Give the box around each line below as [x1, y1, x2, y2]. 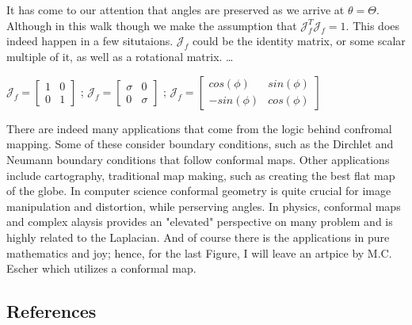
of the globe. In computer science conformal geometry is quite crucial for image [6, 182, 391, 199]
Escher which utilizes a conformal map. [6, 260, 196, 277]
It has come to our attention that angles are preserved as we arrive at [6, 2, 345, 17]
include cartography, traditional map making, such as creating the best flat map [6, 166, 395, 183]
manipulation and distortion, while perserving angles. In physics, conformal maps [6, 197, 401, 214]
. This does [345, 17, 400, 33]
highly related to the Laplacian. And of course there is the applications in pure [6, 228, 390, 245]
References [6, 299, 97, 323]
